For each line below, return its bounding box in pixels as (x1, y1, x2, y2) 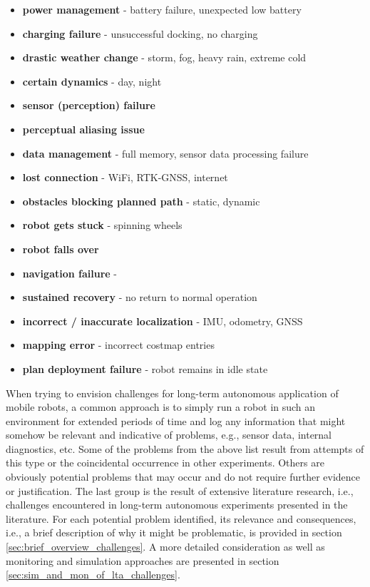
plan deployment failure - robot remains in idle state (22, 361, 268, 376)
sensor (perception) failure (22, 98, 155, 113)
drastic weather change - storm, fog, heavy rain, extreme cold (22, 50, 307, 65)
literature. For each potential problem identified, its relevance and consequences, (6, 511, 356, 526)
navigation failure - (22, 265, 118, 280)
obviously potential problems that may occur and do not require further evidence (6, 469, 361, 484)
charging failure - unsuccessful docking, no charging (22, 26, 258, 41)
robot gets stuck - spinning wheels (22, 218, 183, 233)
